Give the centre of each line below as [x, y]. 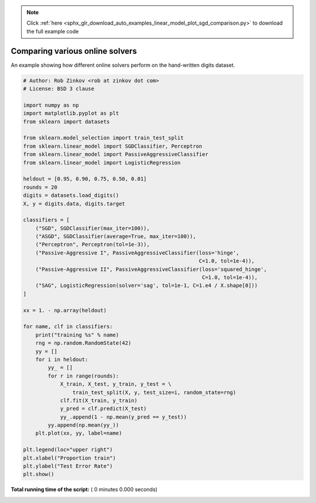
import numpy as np [51, 105]
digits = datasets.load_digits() [71, 196]
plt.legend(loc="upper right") [68, 450]
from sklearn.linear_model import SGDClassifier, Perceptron [113, 146]
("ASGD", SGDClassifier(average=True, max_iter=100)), [116, 237]
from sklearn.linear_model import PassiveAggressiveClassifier [116, 154]
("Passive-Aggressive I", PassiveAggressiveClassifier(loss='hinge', [137, 253]
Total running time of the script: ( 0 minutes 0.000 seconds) [84, 490]
